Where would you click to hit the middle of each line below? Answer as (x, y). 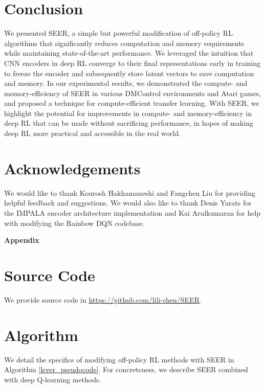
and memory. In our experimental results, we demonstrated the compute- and (126, 83)
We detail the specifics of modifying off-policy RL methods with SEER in (119, 359)
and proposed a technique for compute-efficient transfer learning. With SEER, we (132, 103)
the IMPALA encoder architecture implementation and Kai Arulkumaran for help (132, 212)
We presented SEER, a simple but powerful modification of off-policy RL (118, 33)
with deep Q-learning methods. (53, 379)
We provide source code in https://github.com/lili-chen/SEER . (103, 299)
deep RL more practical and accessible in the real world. (92, 133)
